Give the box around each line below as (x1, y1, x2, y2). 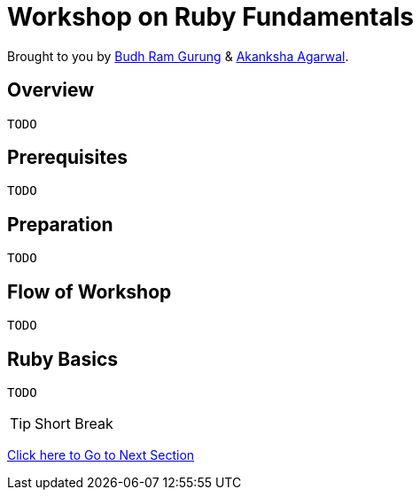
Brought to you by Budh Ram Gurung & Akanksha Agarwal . (7, 48, 349, 64)
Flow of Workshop (7, 280, 172, 303)
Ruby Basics (7, 347, 118, 370)
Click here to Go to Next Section (7, 447, 195, 462)
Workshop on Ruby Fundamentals (7, 2, 415, 32)
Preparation (7, 213, 113, 236)
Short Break (35, 414, 113, 432)
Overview (7, 79, 95, 102)
